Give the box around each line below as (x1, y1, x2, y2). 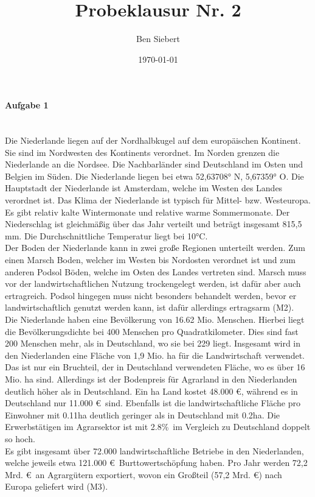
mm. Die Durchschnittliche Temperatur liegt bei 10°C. (5, 229, 208, 242)
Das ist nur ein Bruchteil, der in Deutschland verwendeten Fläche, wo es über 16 (5, 361, 305, 373)
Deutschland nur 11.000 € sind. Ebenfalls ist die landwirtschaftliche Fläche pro (5, 397, 300, 409)
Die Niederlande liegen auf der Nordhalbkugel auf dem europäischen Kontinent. (5, 134, 301, 147)
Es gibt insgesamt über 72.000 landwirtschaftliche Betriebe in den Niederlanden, (5, 444, 304, 457)
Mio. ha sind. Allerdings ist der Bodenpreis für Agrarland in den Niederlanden (5, 372, 297, 385)
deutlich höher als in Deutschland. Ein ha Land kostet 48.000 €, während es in (5, 384, 298, 397)
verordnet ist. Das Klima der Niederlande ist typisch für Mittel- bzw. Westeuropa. (5, 194, 311, 206)
